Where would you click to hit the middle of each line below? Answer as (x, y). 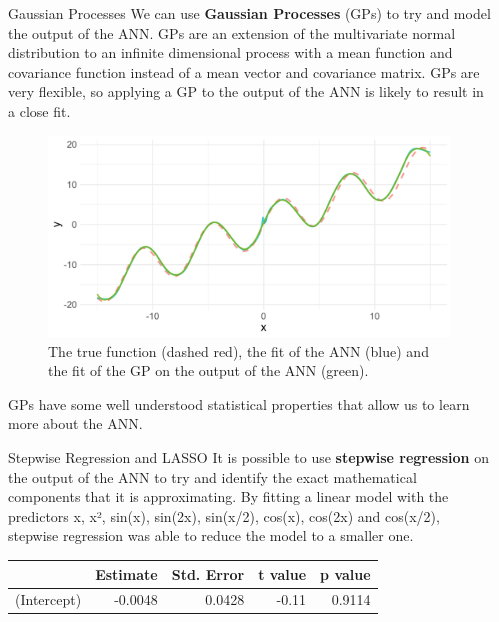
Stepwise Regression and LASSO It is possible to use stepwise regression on (249, 457)
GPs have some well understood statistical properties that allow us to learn (239, 403)
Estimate (126, 573)
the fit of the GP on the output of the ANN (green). (208, 370)
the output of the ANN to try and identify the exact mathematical (212, 476)
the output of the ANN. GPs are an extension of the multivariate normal (232, 32)
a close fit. (39, 110)
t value (282, 573)
